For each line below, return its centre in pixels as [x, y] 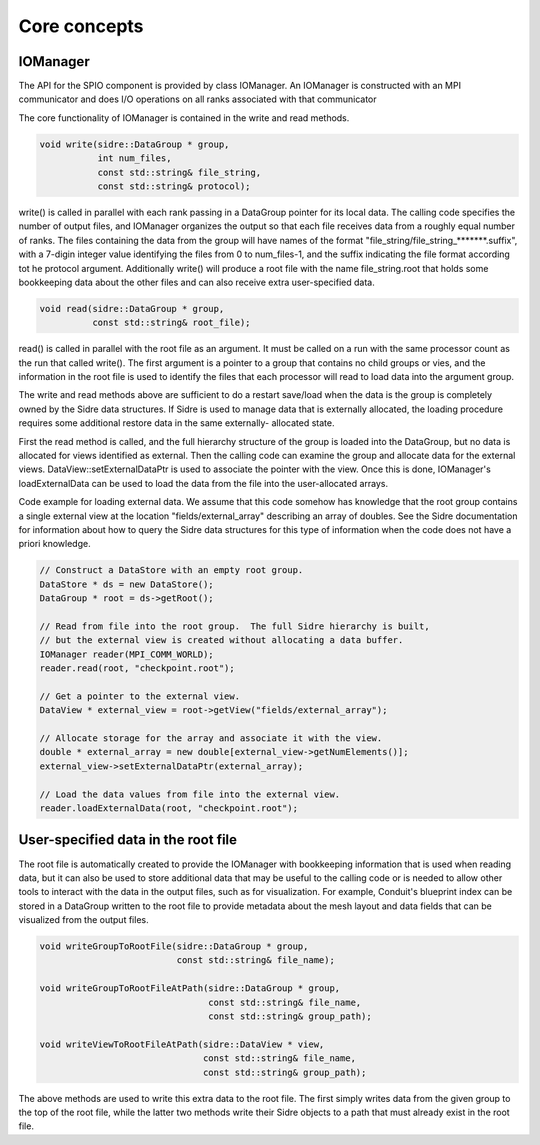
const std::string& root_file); [171, 323]
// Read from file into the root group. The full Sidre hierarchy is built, [234, 626]
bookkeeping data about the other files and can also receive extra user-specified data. [196, 282]
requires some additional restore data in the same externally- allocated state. [176, 423]
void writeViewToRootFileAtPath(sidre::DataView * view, [182, 1044]
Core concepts [81, 26]
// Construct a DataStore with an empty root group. [171, 570]
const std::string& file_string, [179, 172]
